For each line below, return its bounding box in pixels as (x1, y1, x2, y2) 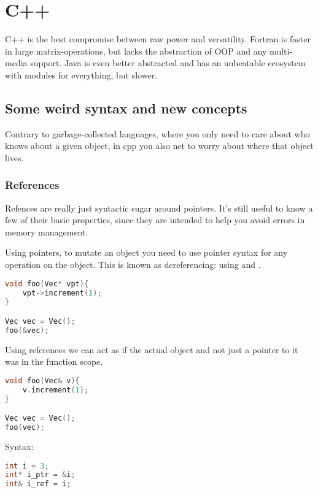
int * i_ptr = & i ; (5, 470, 76, 480)
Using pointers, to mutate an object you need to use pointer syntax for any (5, 246, 288, 259)
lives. (5, 151, 24, 164)
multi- (270, 44, 293, 57)
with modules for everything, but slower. (5, 68, 158, 81)
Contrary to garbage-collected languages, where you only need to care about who (5, 127, 310, 140)
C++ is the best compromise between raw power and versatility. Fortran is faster (5, 32, 311, 45)
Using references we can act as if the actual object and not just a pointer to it (5, 343, 298, 356)
